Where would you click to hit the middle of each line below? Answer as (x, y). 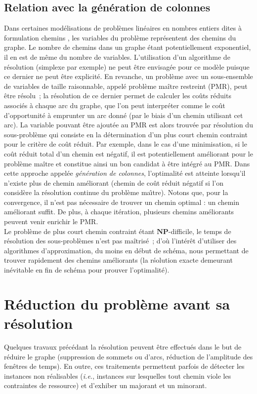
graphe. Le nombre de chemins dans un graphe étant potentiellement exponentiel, (128, 47)
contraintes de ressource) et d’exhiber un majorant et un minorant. (106, 385)
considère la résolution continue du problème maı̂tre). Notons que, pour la (116, 192)
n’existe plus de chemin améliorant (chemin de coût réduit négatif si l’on (114, 182)
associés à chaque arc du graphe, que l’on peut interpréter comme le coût (115, 105)
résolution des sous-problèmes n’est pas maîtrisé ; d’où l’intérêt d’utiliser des (120, 241)
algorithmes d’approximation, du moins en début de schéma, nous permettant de (126, 250)
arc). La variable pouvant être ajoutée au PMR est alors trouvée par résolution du (128, 125)
